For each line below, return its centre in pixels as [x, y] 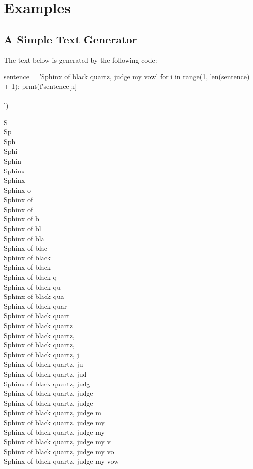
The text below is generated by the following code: [81, 60]
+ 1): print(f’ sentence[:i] [41, 86]
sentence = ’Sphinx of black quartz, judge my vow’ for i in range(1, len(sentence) [127, 76]
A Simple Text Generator [71, 39]
